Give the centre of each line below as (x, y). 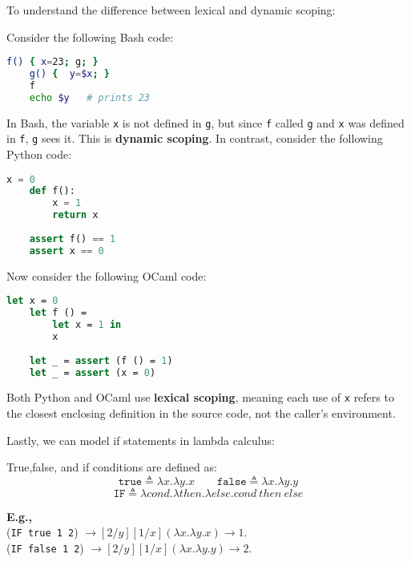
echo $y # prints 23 (90, 97)
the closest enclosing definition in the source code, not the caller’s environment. (201, 413)
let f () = (58, 313)
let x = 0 (32, 301)
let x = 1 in (87, 325)
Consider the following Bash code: (90, 36)
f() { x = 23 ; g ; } (52, 62)
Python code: (39, 154)
